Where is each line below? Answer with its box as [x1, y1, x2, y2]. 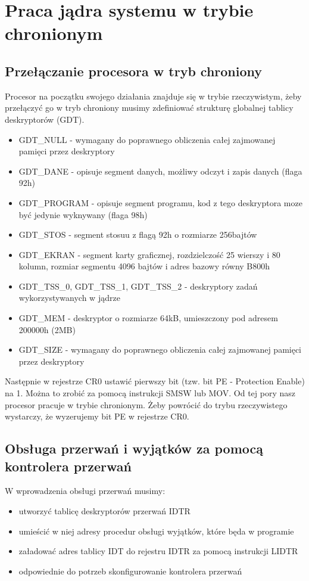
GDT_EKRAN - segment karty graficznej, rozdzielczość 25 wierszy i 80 [18, 248, 280, 260]
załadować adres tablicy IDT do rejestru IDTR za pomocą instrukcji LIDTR [18, 545, 298, 557]
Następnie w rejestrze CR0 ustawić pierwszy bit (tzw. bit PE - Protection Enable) [5, 375, 305, 387]
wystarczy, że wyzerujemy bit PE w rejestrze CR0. [5, 410, 189, 422]
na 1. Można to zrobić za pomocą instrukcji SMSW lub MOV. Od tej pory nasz [5, 387, 295, 399]
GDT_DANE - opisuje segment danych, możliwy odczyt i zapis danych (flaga [18, 164, 302, 177]
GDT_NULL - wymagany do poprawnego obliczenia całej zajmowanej [18, 133, 276, 145]
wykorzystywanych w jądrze [18, 291, 120, 304]
